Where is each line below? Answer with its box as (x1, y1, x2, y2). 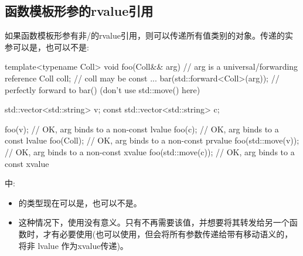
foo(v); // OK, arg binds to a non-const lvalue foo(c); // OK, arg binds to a (5, 122, 279, 135)
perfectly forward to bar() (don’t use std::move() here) (5, 83, 200, 95)
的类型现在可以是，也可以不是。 (18, 196, 142, 209)
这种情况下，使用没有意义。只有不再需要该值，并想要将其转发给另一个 (18, 216, 290, 228)
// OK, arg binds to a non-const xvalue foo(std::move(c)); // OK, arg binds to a (5, 145, 295, 158)
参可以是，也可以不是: (5, 40, 89, 53)
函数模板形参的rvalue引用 (5, 2, 154, 20)
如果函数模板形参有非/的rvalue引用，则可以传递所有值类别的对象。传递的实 (5, 29, 293, 42)
